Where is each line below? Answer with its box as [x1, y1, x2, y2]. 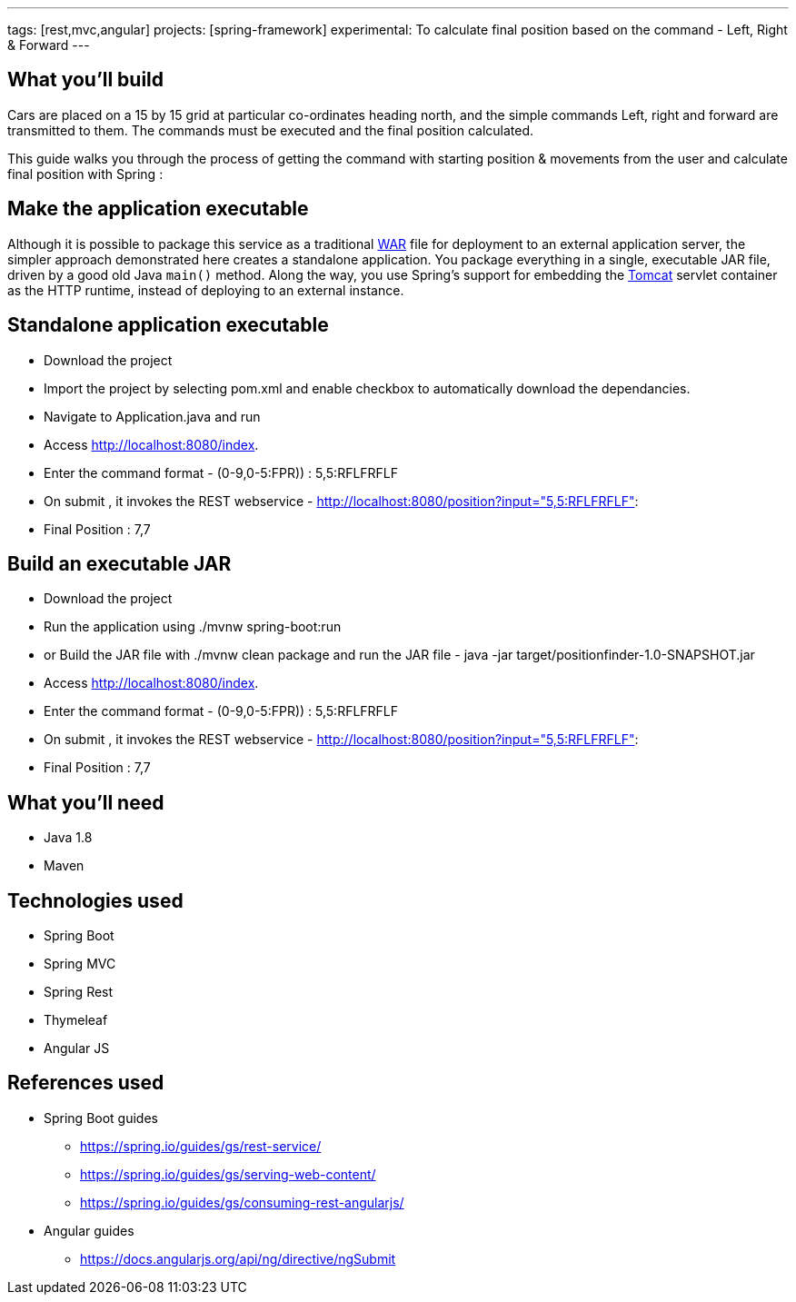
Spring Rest [44, 984, 114, 1000]
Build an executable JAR [7, 552, 232, 575]
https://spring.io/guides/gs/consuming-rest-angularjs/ [80, 1194, 404, 1210]
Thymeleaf [44, 1012, 108, 1029]
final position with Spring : [7, 165, 164, 182]
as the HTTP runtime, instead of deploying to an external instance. [7, 282, 404, 298]
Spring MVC [44, 956, 116, 972]
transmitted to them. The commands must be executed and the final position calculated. [7, 122, 534, 138]
